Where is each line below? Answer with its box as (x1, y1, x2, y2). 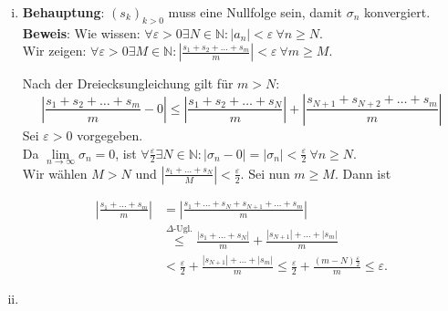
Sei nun (248, 163, 290, 182)
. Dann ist (334, 163, 391, 182)
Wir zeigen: (22, 41, 87, 60)
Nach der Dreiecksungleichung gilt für (22, 74, 234, 93)
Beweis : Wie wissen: (22, 23, 141, 42)
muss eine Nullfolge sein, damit (168, 3, 343, 21)
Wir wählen (22, 163, 88, 182)
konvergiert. (364, 3, 431, 21)
